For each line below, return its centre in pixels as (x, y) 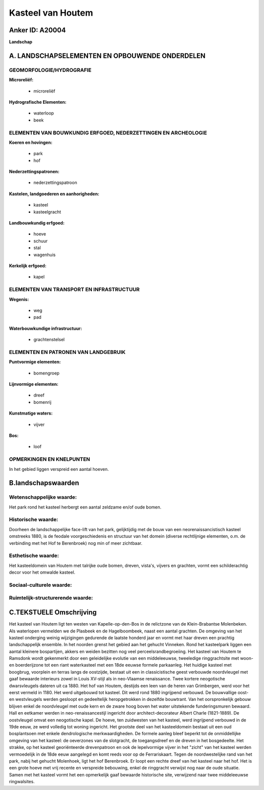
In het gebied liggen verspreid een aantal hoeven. (59, 469)
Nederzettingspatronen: (34, 172)
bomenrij (42, 402)
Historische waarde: (34, 520)
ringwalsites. (22, 782)
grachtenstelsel (49, 340)
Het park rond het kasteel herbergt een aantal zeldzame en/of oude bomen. (85, 507)
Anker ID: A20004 (37, 30)
